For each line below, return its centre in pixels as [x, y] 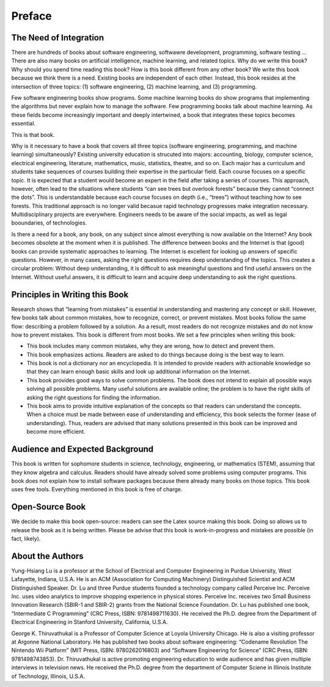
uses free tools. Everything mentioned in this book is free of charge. [97, 489]
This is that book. [33, 135]
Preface [31, 16]
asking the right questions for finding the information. [94, 397]
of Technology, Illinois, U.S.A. [48, 676]
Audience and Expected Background [82, 449]
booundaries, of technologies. [49, 223]
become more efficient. [56, 432]
